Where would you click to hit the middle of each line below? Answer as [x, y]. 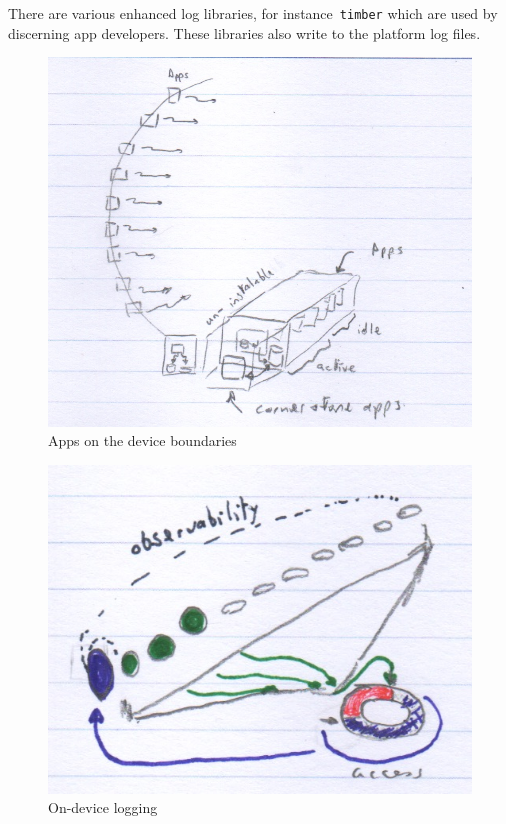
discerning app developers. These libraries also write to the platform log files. [244, 32]
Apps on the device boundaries [142, 440]
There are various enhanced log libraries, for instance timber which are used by [253, 13]
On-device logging [103, 807]
